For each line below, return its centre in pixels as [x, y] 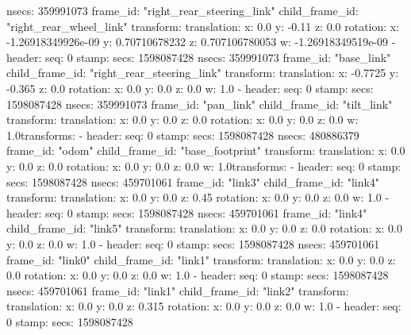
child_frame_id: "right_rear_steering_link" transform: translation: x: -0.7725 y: [203, 73]
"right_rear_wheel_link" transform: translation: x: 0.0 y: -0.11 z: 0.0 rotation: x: [203, 26]
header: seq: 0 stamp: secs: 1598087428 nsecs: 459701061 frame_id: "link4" [187, 212]
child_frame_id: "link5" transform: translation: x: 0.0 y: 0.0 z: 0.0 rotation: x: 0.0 [204, 228]
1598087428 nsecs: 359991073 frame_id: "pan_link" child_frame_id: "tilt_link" [200, 104]
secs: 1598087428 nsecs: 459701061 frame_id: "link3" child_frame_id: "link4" [193, 181]
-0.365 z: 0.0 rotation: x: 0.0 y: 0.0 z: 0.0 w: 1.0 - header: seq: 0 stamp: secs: [190, 88]
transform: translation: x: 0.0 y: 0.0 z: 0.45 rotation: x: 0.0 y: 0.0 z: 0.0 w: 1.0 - [198, 197]
